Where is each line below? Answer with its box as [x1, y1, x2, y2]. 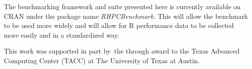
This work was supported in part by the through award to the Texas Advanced [4, 46, 240, 56]
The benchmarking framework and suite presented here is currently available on [4, 1, 241, 11]
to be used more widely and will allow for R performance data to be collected [4, 20, 234, 30]
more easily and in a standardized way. [4, 29, 119, 40]
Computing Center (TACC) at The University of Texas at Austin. [4, 55, 200, 65]
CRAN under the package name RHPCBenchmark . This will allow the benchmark [4, 11, 248, 21]
